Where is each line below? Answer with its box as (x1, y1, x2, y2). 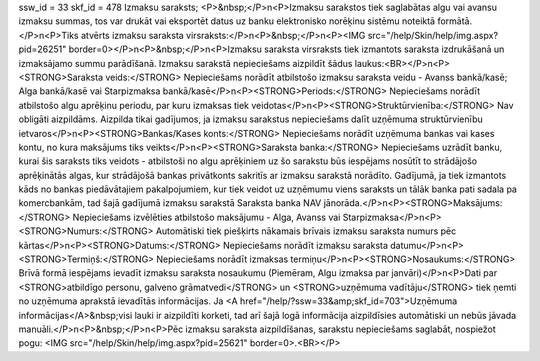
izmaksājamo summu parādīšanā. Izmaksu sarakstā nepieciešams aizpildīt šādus (18, 57, 353, 69)
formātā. (436, 15, 473, 27)
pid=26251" (18, 43, 67, 55)
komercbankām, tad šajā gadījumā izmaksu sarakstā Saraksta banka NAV (18, 197, 322, 209)
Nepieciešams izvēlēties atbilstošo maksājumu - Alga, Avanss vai (72, 211, 341, 223)
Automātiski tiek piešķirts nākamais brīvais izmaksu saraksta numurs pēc (155, 225, 457, 237)
